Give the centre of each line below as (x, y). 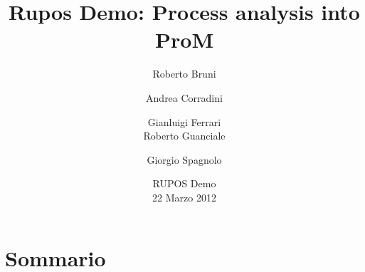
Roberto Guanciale (184, 136)
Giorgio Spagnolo (184, 159)
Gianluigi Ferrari (184, 121)
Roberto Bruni (184, 74)
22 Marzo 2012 (184, 197)
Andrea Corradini (184, 97)
